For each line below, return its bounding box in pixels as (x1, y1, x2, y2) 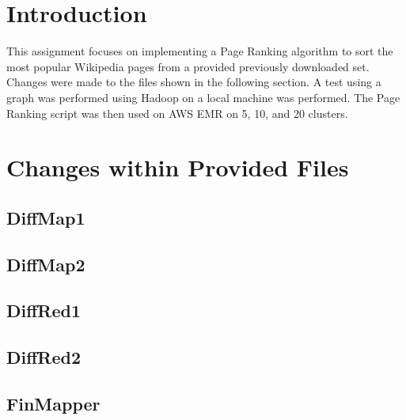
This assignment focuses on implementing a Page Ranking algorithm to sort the (6, 43, 393, 59)
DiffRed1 (6, 298, 81, 323)
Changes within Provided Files (6, 151, 349, 184)
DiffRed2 (6, 345, 81, 369)
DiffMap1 (6, 205, 85, 229)
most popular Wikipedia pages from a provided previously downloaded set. (6, 58, 370, 74)
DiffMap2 (6, 252, 85, 276)
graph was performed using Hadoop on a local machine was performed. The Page (6, 89, 400, 105)
